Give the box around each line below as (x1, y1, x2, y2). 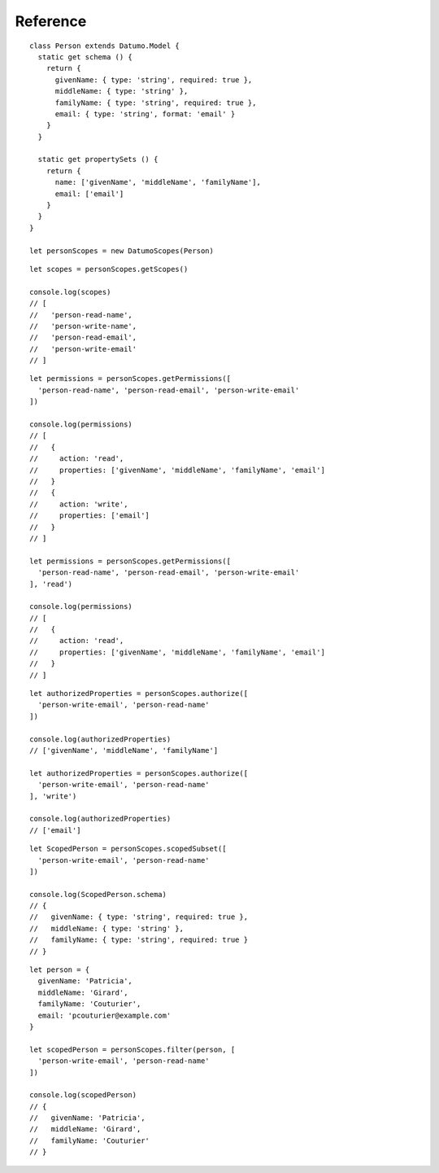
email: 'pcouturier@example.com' (37, 1010, 172, 1020)
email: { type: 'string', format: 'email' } (54, 109, 236, 118)
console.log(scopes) (29, 287, 111, 296)
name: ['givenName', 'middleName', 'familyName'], (54, 177, 262, 187)
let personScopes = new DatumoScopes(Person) (29, 246, 215, 256)
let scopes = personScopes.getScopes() (29, 265, 189, 274)
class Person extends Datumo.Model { (29, 41, 180, 50)
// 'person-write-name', (29, 322, 137, 330)
